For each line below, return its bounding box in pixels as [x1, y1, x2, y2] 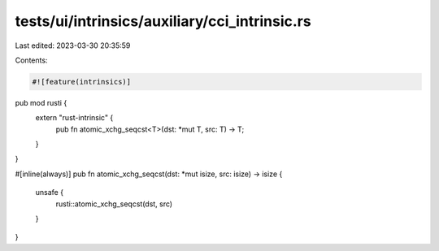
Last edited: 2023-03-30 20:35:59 [15, 41, 131, 50]
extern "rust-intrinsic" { [35, 113, 114, 123]
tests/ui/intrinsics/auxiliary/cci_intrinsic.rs [15, 12, 312, 30]
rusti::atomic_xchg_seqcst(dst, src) [55, 199, 173, 209]
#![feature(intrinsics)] [32, 77, 132, 86]
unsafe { [35, 188, 64, 197]
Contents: [15, 55, 48, 65]
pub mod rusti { [15, 97, 67, 107]
